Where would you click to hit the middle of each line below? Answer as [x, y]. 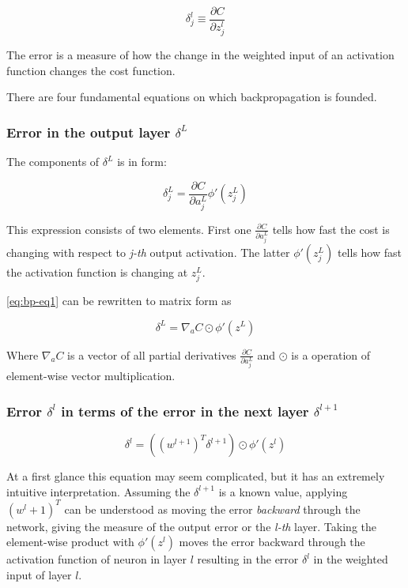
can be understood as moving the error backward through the [212, 509]
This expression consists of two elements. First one [129, 229]
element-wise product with [70, 542]
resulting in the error [248, 559]
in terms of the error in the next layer [185, 411]
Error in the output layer [89, 132]
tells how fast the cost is [331, 229]
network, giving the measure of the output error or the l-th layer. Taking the [191, 526]
